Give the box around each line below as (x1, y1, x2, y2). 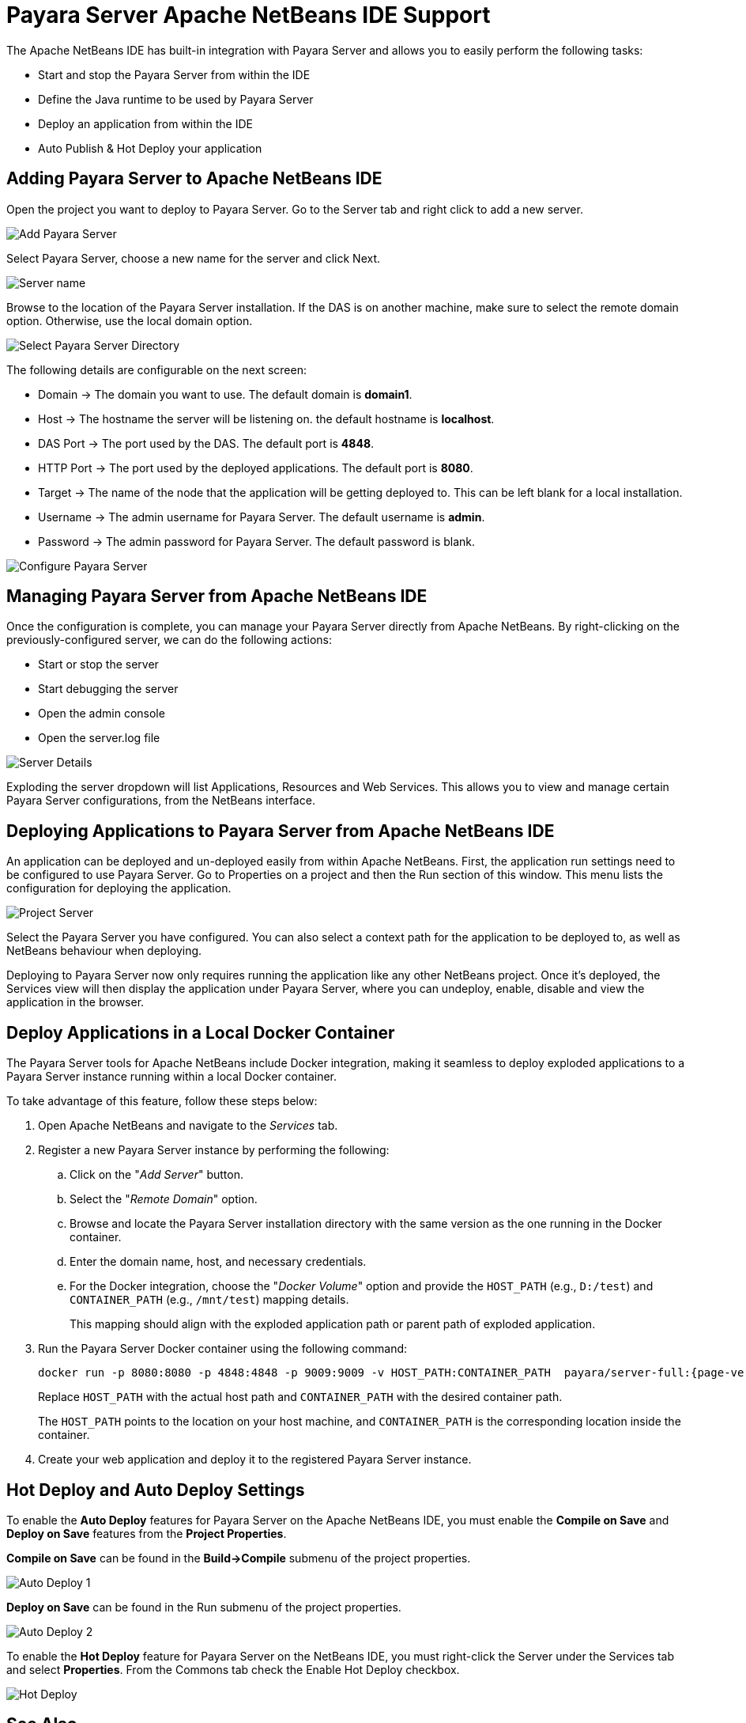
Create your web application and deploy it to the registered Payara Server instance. (38, 1452, 472, 1467)
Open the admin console (38, 706, 165, 721)
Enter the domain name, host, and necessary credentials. (70, 1255, 367, 1269)
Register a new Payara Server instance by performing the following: (38, 1143, 390, 1157)
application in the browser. (6, 995, 145, 1009)
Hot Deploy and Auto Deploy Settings (6, 1479, 305, 1500)
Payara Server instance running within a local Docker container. (6, 1070, 337, 1084)
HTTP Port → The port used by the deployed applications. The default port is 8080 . (38, 460, 473, 475)
